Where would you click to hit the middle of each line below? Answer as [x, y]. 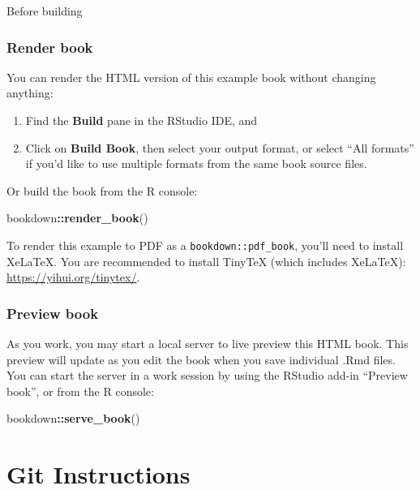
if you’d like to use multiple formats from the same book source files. [196, 163]
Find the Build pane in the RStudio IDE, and [141, 120]
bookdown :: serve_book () [73, 418]
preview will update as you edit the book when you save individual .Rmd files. [201, 359]
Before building [45, 11]
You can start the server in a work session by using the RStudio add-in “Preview [207, 375]
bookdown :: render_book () [77, 218]
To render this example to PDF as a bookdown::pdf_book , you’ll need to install [205, 245]
